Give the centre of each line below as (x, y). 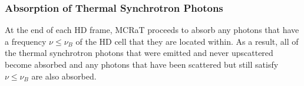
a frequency (26, 41)
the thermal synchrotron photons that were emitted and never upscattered (139, 53)
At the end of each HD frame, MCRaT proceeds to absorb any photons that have (152, 30)
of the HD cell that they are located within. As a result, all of (187, 41)
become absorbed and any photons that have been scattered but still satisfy (142, 64)
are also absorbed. (64, 76)
